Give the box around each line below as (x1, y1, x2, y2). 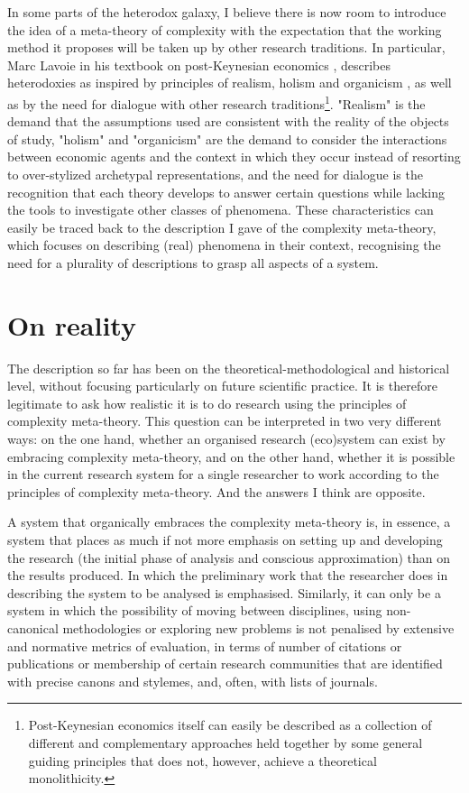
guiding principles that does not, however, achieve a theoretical (28, 751, 377, 770)
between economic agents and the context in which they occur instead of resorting (7, 147, 461, 166)
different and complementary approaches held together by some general (28, 733, 423, 752)
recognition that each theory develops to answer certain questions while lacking (7, 182, 445, 201)
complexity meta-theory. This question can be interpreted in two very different (7, 411, 442, 430)
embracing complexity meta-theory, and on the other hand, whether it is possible (7, 447, 455, 466)
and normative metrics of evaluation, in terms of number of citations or (7, 636, 402, 655)
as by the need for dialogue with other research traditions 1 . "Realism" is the (7, 91, 426, 113)
